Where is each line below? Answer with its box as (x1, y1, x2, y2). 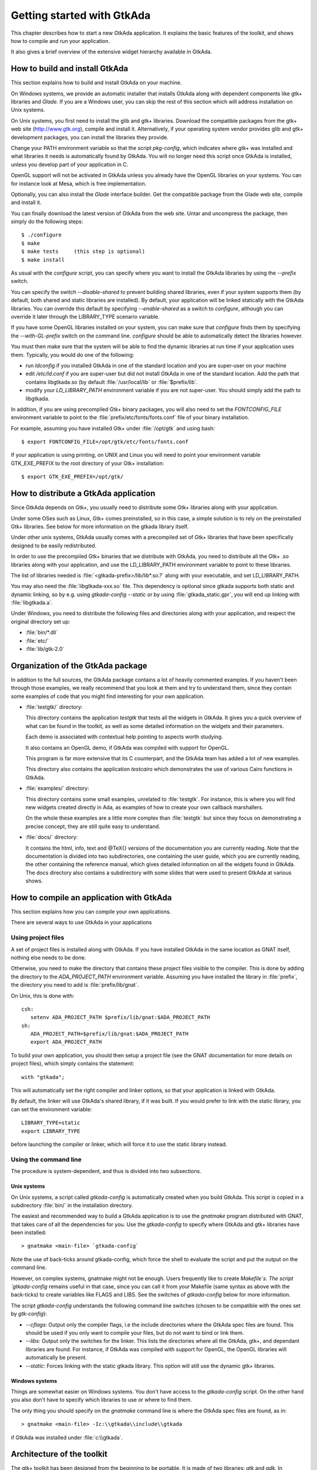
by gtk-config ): (11, 1310, 47, 1317)
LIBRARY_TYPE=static (21, 1120, 80, 1126)
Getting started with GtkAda (11, 9, 151, 22)
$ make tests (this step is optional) (21, 248, 146, 255)
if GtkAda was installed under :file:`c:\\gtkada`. (11, 1434, 123, 1441)
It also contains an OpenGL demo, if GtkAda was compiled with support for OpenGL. (25, 744, 230, 751)
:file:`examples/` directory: (25, 785, 89, 792)
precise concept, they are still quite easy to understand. (25, 823, 161, 830)
